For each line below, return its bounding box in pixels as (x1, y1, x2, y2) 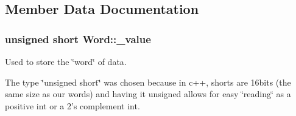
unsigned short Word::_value (5, 31, 151, 46)
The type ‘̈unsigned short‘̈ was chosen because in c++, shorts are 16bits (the (5, 75, 291, 88)
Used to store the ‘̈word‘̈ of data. (5, 55, 127, 67)
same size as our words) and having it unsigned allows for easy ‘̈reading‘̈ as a (5, 87, 291, 100)
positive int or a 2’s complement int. (5, 99, 140, 112)
